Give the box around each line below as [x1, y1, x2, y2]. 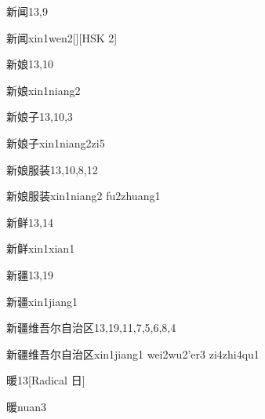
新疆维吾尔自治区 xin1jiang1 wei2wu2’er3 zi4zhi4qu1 [6, 345, 260, 362]
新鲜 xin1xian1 [6, 240, 75, 257]
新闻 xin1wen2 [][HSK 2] [6, 29, 118, 46]
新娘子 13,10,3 [6, 108, 73, 125]
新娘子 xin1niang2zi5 [6, 134, 105, 151]
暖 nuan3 [6, 398, 46, 414]
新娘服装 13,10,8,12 [6, 161, 98, 177]
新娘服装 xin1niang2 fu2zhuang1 [6, 188, 161, 204]
